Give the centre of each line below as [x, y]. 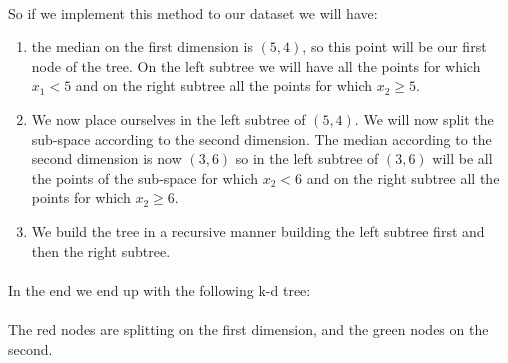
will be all [462, 158]
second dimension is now [106, 158]
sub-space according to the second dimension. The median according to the [261, 138]
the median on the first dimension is [142, 46]
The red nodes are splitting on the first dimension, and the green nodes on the [248, 328]
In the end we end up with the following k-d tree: [159, 289]
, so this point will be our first [394, 46]
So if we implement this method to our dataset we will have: [193, 12]
